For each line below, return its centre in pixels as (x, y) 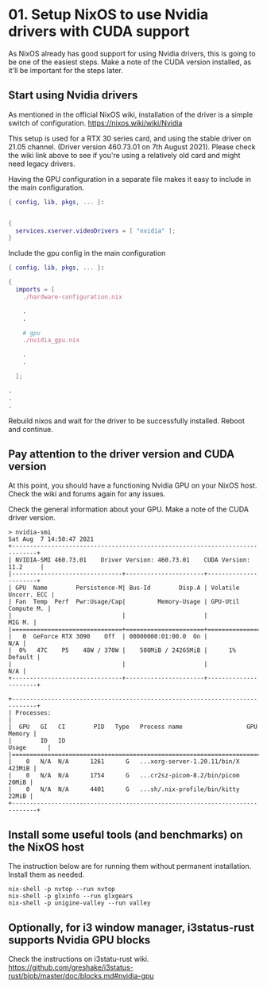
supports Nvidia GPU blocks (79, 940)
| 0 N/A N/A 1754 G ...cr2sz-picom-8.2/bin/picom (124, 776)
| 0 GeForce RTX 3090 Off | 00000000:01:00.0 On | (108, 637)
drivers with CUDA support (99, 31)
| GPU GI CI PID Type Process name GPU (133, 727)
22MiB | (21, 797)
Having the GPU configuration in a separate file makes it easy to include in (130, 179)
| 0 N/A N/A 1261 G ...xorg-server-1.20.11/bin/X (124, 762)
